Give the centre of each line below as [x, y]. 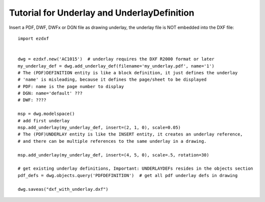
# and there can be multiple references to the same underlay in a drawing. [112, 141]
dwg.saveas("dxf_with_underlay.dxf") [63, 189]
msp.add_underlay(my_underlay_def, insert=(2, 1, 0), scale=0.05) [99, 128]
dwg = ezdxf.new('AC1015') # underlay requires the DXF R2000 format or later [116, 59]
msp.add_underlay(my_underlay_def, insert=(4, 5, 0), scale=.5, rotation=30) [114, 155]
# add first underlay [44, 121]
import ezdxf [33, 38]
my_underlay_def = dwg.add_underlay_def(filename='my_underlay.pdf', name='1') [116, 66]
